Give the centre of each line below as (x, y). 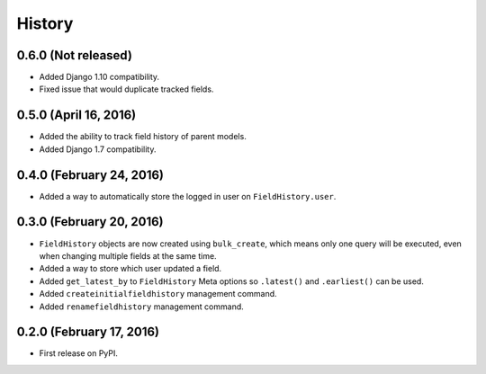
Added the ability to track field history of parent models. (143, 137)
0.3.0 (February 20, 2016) (90, 222)
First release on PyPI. (79, 353)
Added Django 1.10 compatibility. (99, 77)
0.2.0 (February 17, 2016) (88, 332)
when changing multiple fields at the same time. (128, 255)
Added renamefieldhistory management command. (142, 307)
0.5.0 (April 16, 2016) (76, 116)
